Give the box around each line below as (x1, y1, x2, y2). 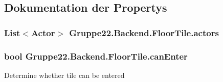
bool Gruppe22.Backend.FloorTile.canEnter (4, 49, 188, 62)
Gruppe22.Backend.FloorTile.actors (69, 26, 219, 39)
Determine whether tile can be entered (4, 69, 125, 80)
